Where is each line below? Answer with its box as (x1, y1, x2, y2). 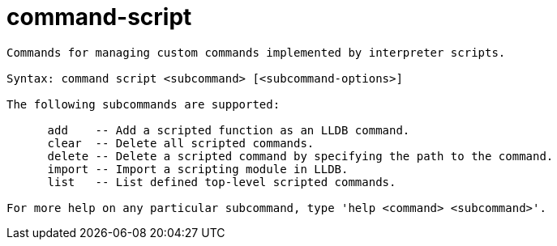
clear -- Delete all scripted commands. (47, 136, 315, 150)
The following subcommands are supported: (6, 97, 281, 111)
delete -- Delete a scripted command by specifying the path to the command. (47, 149, 554, 163)
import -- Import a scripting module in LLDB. (47, 162, 349, 176)
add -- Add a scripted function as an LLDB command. (47, 123, 410, 137)
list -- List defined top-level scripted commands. (47, 175, 396, 189)
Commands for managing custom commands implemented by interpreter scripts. (6, 45, 506, 59)
